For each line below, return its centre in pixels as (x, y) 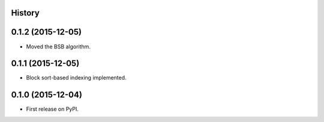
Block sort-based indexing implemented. (76, 78)
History (25, 13)
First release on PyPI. (52, 109)
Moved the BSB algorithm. (58, 46)
